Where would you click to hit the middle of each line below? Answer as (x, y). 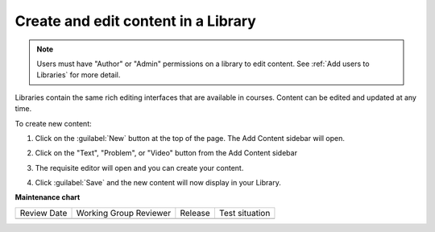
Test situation (244, 213)
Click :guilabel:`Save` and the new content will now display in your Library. (158, 183)
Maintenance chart (48, 197)
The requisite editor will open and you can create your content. (139, 168)
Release (195, 213)
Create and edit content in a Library (136, 21)
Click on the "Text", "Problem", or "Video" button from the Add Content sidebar (166, 153)
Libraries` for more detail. (79, 75)
